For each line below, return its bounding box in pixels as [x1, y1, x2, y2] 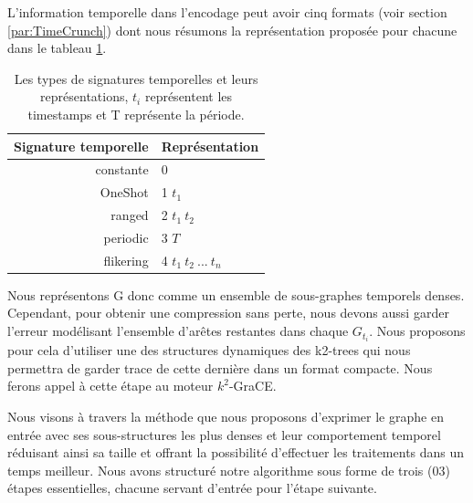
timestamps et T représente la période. [27, 104, 245, 123]
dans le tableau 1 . [7, 38, 107, 58]
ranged [110, 205, 149, 225]
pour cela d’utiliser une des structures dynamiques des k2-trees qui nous [7, 341, 411, 360]
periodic [103, 227, 149, 246]
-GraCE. [228, 376, 277, 395]
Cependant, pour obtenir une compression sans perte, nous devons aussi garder [7, 303, 449, 322]
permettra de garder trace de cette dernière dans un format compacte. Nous [7, 358, 433, 377]
